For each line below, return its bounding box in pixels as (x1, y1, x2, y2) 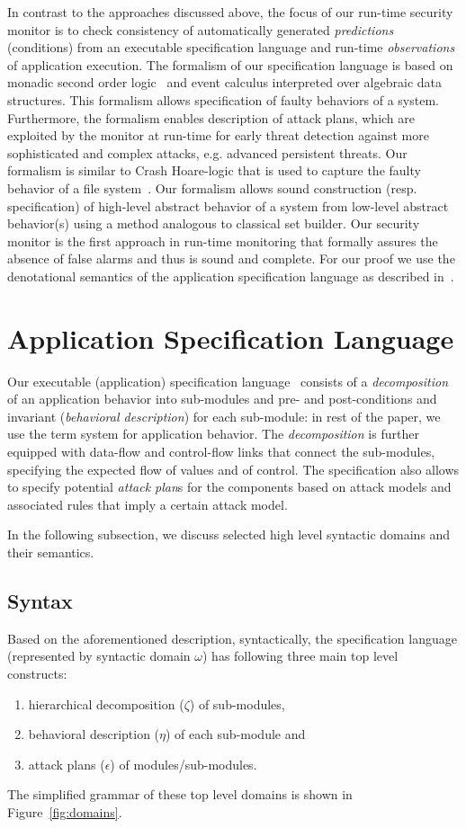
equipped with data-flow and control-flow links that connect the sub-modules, (7, 442, 435, 460)
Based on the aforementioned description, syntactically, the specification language (7, 628, 457, 647)
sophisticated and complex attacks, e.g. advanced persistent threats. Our (7, 143, 408, 162)
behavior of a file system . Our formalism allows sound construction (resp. (7, 178, 417, 197)
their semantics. (7, 542, 94, 561)
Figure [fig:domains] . (7, 802, 122, 821)
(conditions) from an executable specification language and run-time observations (7, 38, 455, 57)
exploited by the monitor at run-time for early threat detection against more (7, 126, 429, 145)
